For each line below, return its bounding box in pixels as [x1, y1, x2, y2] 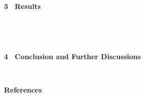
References [4, 84, 42, 95]
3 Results [4, 1, 41, 11]
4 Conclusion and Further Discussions [4, 51, 141, 61]
